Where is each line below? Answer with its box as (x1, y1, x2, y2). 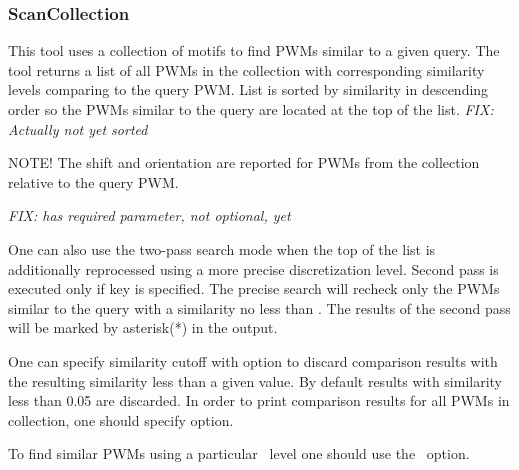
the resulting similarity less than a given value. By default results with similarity (8, 370, 503, 391)
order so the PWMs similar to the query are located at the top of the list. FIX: (8, 99, 494, 119)
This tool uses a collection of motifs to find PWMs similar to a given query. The (8, 40, 500, 61)
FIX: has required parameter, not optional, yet (8, 205, 291, 226)
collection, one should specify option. (8, 409, 234, 430)
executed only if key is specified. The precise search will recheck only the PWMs (8, 278, 500, 299)
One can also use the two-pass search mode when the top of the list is (8, 238, 436, 259)
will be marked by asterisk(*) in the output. (8, 317, 278, 338)
